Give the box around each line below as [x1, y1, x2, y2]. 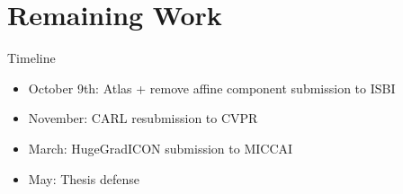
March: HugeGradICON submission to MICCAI [28, 138, 293, 157]
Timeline [7, 48, 56, 67]
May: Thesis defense [28, 169, 139, 188]
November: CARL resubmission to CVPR [28, 109, 258, 128]
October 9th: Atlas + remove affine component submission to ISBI [28, 78, 396, 97]
